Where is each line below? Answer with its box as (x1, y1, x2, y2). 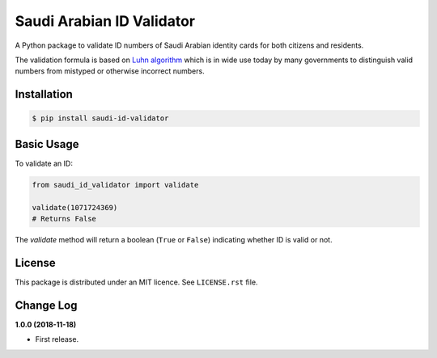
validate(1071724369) (32, 203, 118, 212)
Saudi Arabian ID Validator (15, 12, 196, 30)
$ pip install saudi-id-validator (32, 114, 169, 123)
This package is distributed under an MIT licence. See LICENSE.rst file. (15, 277, 258, 287)
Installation (15, 87, 73, 101)
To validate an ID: (15, 158, 73, 168)
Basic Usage (15, 137, 79, 151)
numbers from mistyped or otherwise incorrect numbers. (15, 66, 206, 76)
